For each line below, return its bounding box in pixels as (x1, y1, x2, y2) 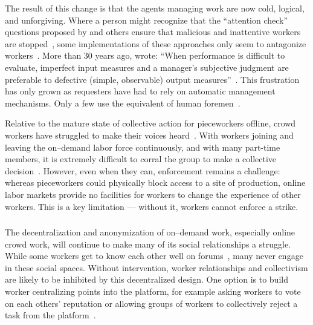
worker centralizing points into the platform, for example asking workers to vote (5, 284, 301, 297)
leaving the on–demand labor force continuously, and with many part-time (5, 140, 280, 153)
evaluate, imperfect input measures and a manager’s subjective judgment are (5, 61, 289, 73)
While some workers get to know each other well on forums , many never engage (5, 249, 303, 262)
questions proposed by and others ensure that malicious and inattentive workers (5, 25, 301, 38)
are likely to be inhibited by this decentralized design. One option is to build (5, 273, 288, 286)
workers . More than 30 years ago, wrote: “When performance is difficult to (5, 49, 285, 62)
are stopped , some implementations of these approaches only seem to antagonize (5, 37, 306, 50)
